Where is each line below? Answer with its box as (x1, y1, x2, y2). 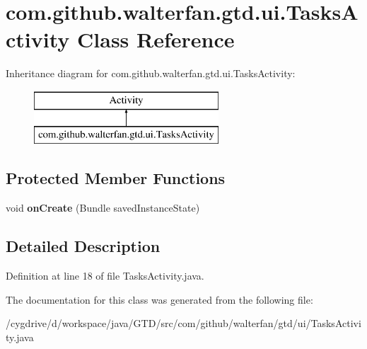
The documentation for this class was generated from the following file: (6, 292, 313, 307)
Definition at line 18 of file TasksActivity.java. (6, 268, 204, 283)
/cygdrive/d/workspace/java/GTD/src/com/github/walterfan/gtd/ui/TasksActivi (6, 316, 361, 331)
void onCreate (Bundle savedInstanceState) (6, 200, 200, 215)
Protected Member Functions (6, 167, 226, 189)
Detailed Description (6, 235, 161, 257)
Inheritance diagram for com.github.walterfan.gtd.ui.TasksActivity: (6, 66, 296, 81)
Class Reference (77, 25, 235, 54)
